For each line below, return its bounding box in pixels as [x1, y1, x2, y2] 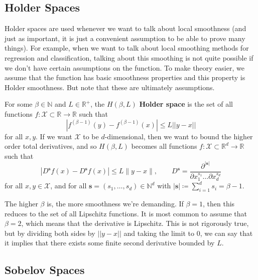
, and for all [50, 180, 87, 191]
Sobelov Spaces [5, 262, 85, 277]
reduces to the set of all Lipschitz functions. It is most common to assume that [5, 208, 247, 218]
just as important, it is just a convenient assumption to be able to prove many [5, 33, 245, 43]
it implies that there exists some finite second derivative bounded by [5, 237, 215, 248]
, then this [203, 198, 235, 209]
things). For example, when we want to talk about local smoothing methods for [5, 43, 249, 53]
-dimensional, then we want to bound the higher [104, 131, 253, 141]
